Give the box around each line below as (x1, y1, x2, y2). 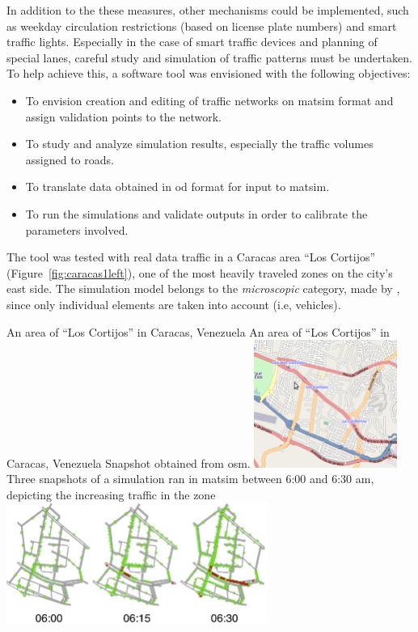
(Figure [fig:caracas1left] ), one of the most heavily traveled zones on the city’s (6, 264, 393, 281)
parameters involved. (25, 221, 129, 238)
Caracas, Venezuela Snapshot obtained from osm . (6, 454, 251, 471)
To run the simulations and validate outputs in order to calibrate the (25, 205, 368, 222)
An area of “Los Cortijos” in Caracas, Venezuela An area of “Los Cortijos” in (6, 323, 390, 340)
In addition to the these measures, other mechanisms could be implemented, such (6, 2, 409, 18)
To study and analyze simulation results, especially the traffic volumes (25, 135, 374, 152)
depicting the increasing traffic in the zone (6, 486, 216, 503)
